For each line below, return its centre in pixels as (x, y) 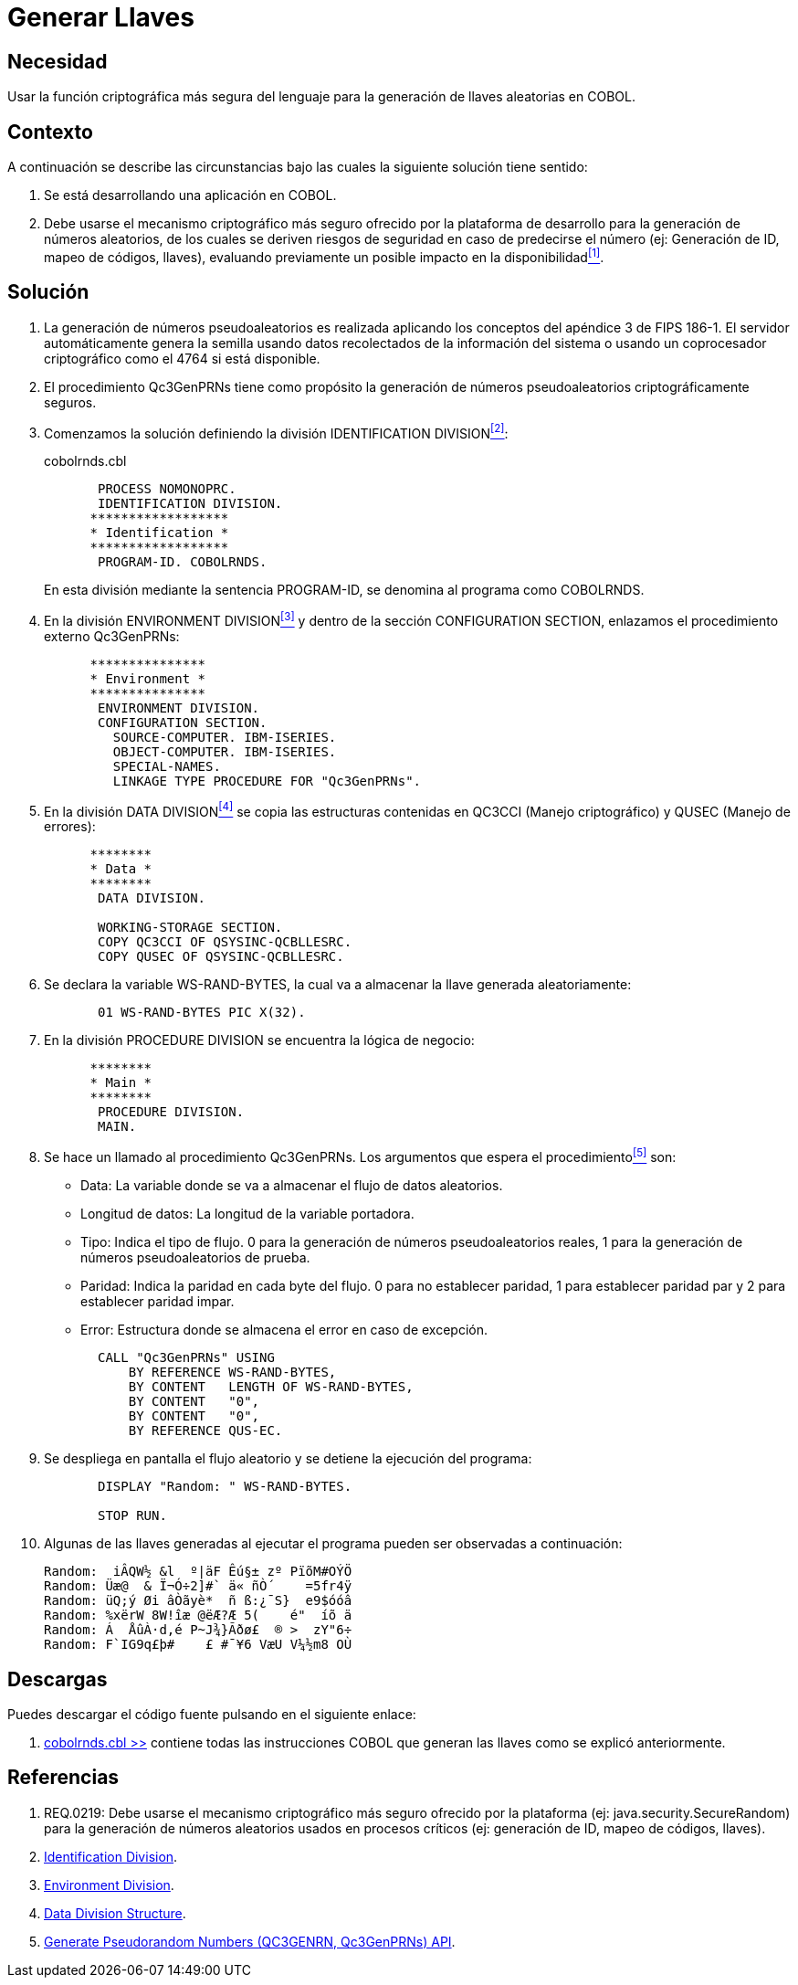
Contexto (50, 132)
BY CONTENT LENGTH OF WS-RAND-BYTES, (271, 1387)
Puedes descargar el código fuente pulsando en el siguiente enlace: (212, 1714)
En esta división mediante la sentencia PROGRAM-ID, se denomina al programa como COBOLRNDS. (344, 590)
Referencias (63, 1778)
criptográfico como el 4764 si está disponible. (182, 358)
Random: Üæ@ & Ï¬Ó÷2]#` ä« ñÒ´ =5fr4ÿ (198, 1586)
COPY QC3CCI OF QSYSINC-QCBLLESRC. (225, 942)
